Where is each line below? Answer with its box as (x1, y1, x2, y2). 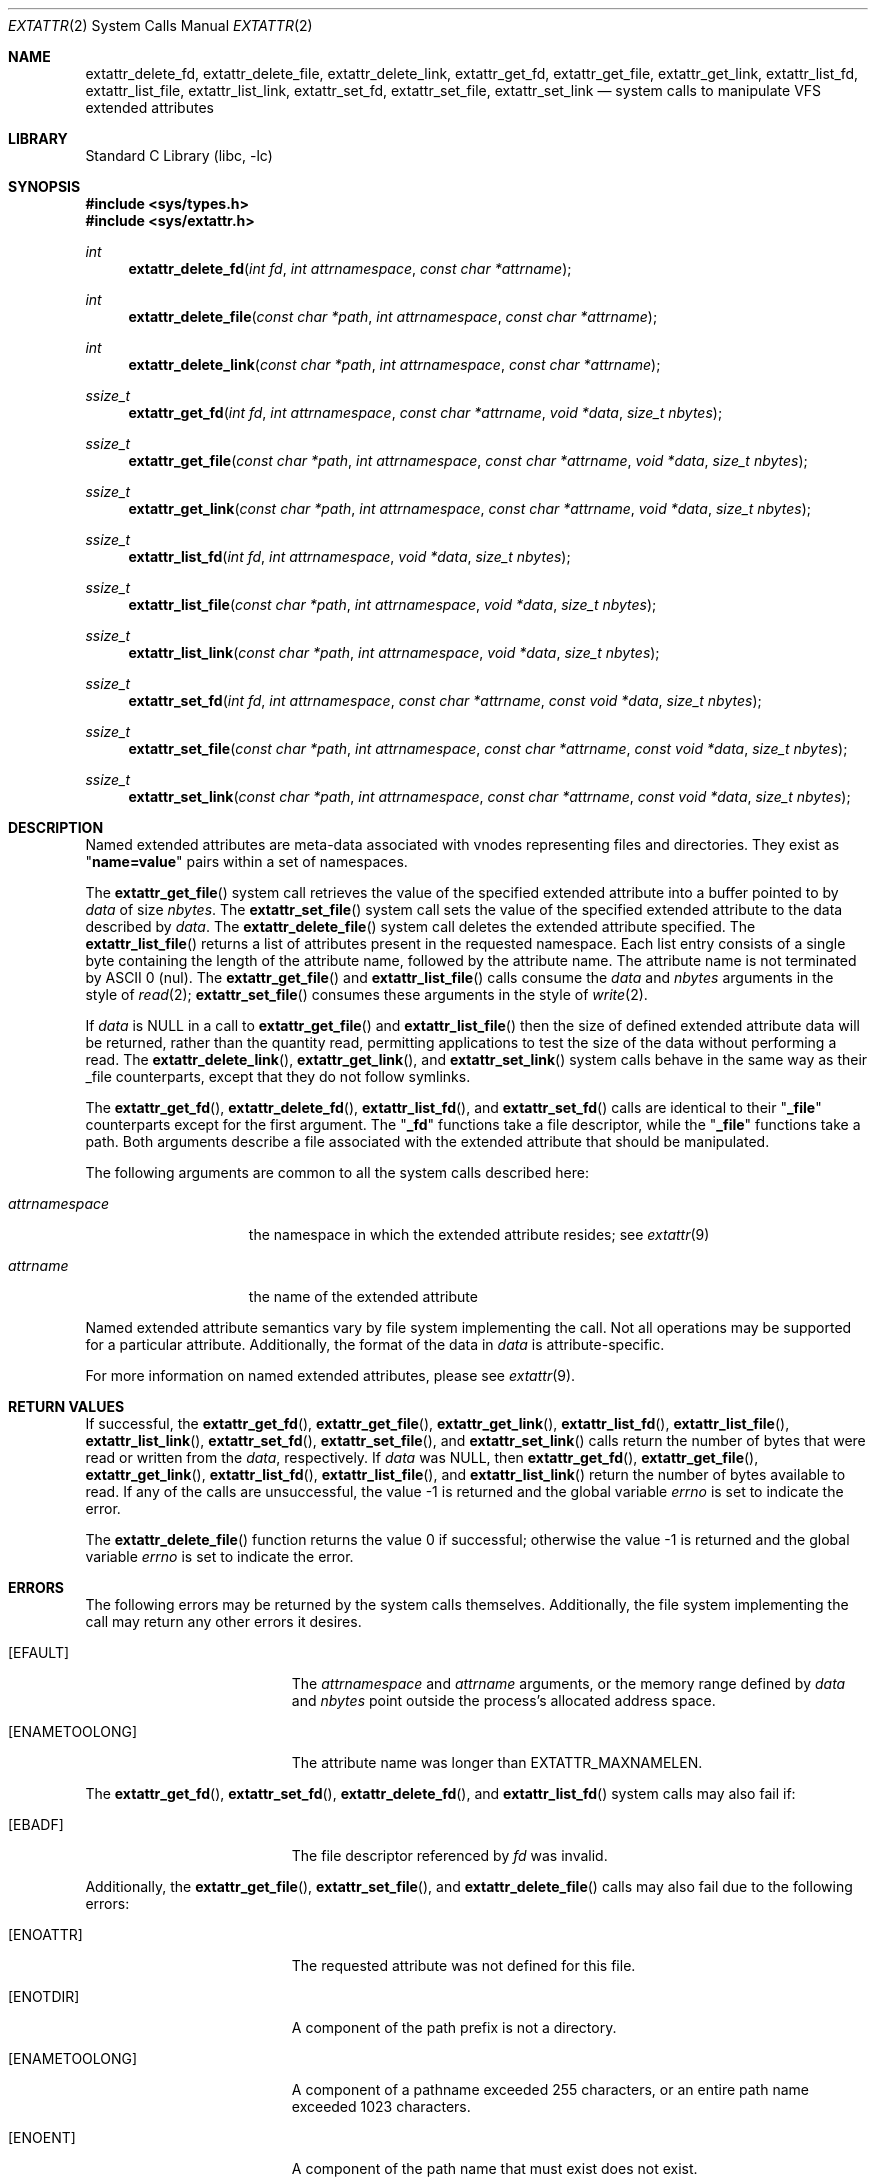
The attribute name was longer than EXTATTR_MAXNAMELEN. (291, 1754, 703, 1771)
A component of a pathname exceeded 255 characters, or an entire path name (291, 2081, 809, 2098)
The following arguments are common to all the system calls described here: (85, 1164, 590, 1181)
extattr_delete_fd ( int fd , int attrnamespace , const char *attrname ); (128, 260, 572, 277)
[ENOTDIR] (8, 1988, 80, 2005)
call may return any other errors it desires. (85, 1613, 362, 1630)
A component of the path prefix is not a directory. (291, 2019, 617, 2036)
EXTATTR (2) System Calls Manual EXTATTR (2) (8, 17, 313, 34)
